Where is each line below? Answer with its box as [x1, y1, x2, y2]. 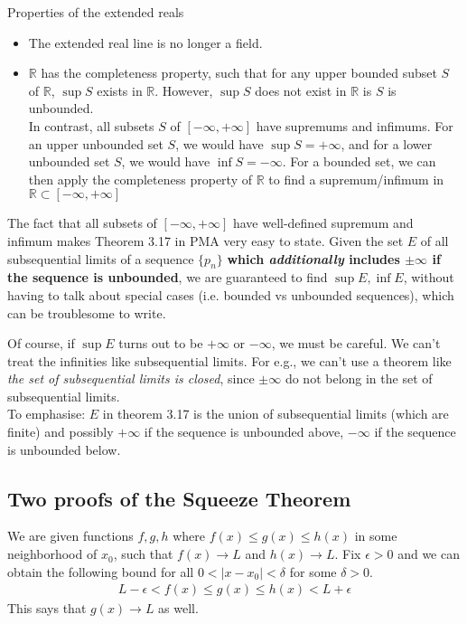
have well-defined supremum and [232, 213, 414, 232]
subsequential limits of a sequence [7, 249, 194, 268]
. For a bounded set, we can [282, 152, 436, 171]
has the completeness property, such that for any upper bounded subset [41, 63, 437, 82]
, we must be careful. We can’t [271, 334, 441, 353]
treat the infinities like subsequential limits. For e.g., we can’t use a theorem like [7, 351, 452, 370]
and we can [397, 544, 460, 563]
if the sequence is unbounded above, [144, 422, 344, 441]
